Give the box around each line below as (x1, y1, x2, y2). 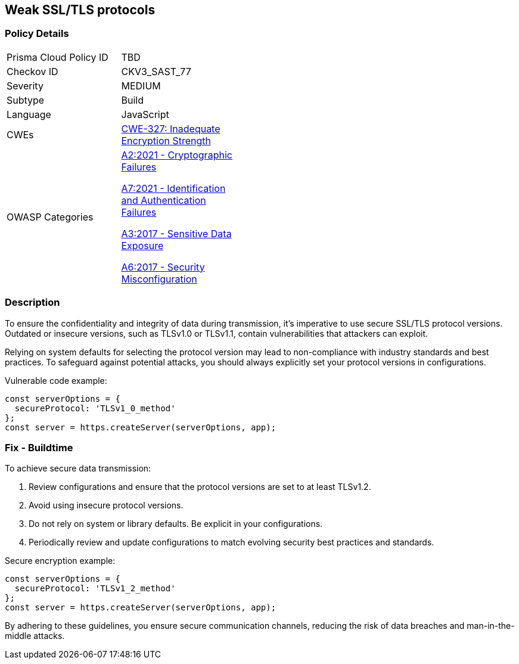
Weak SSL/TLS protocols (5, 2, 156, 17)
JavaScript (121, 108, 169, 120)
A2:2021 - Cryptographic (121, 148, 232, 161)
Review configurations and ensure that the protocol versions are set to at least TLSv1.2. (29, 482, 371, 492)
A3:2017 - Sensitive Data (121, 227, 232, 240)
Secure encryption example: (5, 556, 116, 566)
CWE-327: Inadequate (121, 122, 220, 135)
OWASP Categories (7, 210, 94, 223)
